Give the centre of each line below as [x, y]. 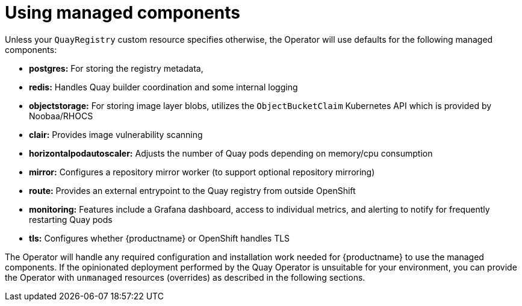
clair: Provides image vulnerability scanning [116, 134]
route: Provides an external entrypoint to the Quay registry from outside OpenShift [192, 190]
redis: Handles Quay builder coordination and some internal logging [163, 87]
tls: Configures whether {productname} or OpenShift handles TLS [160, 238]
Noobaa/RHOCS [61, 116]
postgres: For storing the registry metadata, [116, 68]
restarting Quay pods [71, 219]
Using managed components [123, 13]
